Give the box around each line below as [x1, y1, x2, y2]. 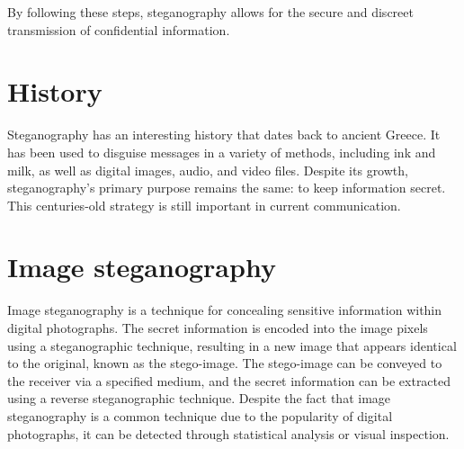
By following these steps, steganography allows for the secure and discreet [7, 3, 414, 21]
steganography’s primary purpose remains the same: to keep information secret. [7, 178, 446, 197]
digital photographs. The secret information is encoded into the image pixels [7, 319, 428, 337]
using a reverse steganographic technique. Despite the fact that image [7, 389, 391, 408]
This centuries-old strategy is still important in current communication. [7, 195, 401, 214]
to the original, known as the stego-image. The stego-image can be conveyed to [7, 354, 442, 373]
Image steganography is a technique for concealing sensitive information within [7, 301, 442, 319]
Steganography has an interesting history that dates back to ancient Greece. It [7, 125, 441, 144]
